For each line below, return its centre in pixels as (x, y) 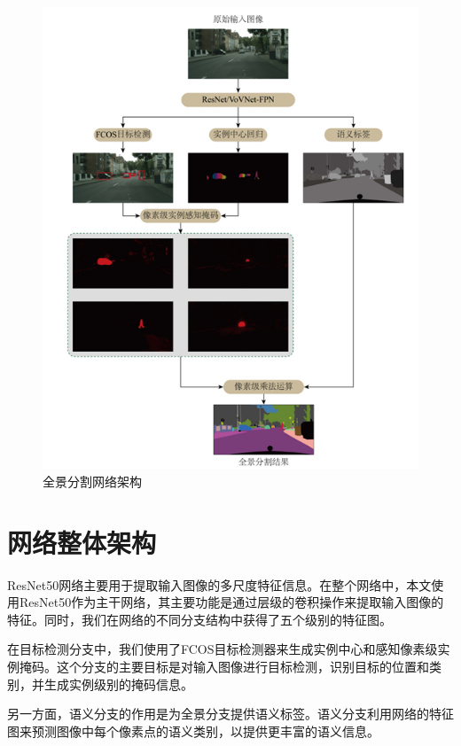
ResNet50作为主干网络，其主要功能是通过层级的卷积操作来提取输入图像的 (231, 602)
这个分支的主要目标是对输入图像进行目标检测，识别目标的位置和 (242, 666)
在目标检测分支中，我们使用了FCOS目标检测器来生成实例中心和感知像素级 (223, 649)
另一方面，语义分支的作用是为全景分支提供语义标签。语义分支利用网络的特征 (230, 714)
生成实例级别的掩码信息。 (118, 684)
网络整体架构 (82, 542)
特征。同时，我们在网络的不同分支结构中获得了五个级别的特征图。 (199, 619)
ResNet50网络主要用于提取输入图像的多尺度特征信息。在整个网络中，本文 (219, 584)
